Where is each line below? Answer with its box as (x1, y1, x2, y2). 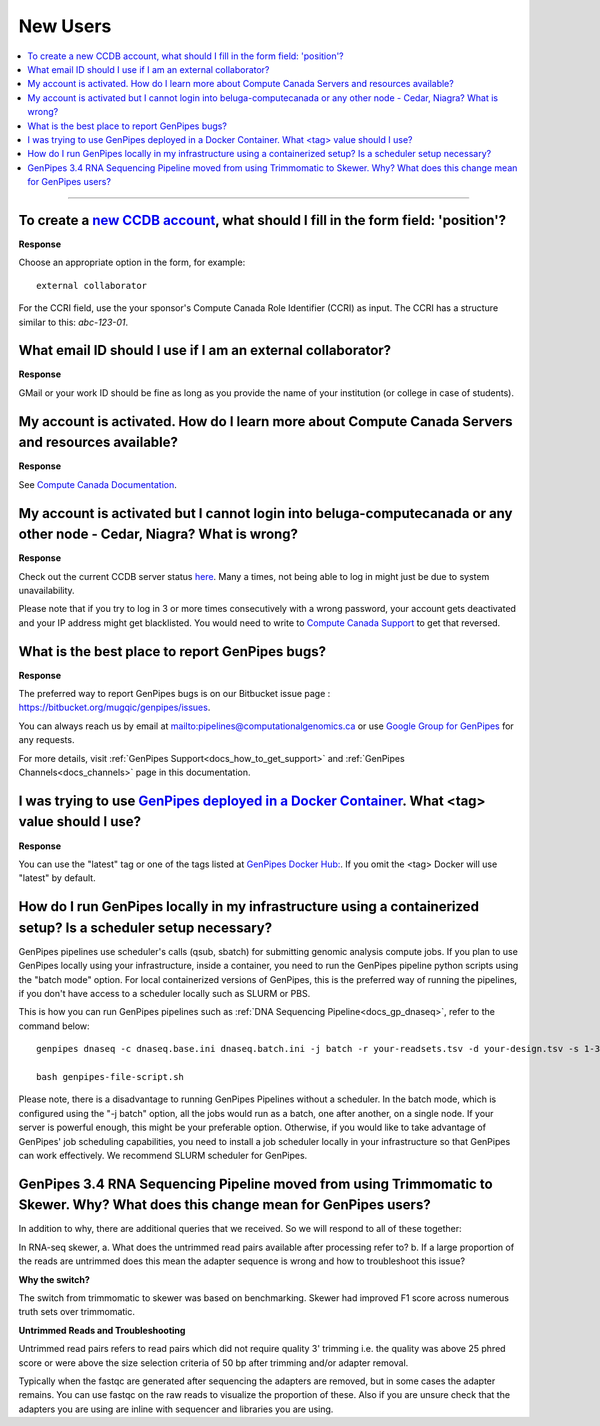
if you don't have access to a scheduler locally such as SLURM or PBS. (18, 987, 311, 999)
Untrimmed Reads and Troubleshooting (18, 1324, 186, 1336)
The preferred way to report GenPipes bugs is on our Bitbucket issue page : (18, 688, 331, 700)
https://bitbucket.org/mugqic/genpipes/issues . (18, 701, 211, 714)
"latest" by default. (18, 872, 96, 884)
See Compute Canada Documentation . (18, 478, 177, 490)
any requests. (18, 734, 75, 746)
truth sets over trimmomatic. (18, 1306, 135, 1318)
